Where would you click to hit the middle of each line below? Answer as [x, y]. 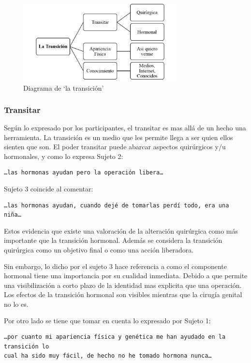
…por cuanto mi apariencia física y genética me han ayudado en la [115, 337]
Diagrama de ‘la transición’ [64, 88]
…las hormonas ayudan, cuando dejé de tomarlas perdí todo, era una [117, 205]
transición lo [27, 346]
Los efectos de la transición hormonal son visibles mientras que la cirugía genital [123, 294]
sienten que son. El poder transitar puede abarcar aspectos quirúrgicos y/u [115, 147]
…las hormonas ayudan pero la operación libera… [84, 173]
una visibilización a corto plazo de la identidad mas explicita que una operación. [123, 285]
